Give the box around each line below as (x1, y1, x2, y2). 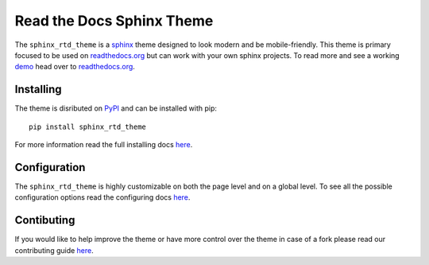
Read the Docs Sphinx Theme (14, 12, 214, 29)
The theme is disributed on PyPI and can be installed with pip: (14, 103, 218, 113)
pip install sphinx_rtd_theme (29, 122, 147, 131)
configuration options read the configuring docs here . (14, 193, 191, 202)
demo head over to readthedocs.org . (14, 62, 135, 72)
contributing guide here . (14, 245, 95, 255)
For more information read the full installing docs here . (14, 140, 193, 150)
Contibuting (14, 213, 75, 227)
